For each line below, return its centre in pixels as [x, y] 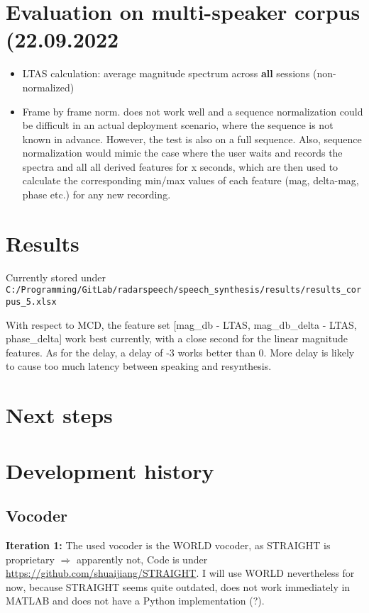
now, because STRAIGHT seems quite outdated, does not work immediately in [178, 586]
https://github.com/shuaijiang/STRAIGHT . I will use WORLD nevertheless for [180, 573]
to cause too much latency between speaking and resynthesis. [139, 366]
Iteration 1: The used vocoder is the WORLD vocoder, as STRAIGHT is [168, 545]
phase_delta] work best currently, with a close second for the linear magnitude [177, 338]
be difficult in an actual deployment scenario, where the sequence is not [178, 125]
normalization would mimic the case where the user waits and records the [182, 153]
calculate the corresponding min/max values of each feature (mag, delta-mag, [191, 180]
